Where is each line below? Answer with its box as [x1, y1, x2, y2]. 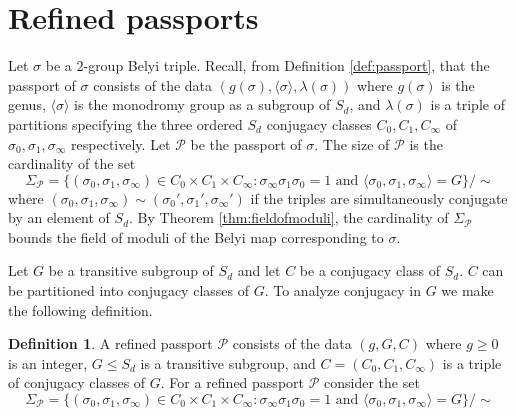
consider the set [324, 372, 420, 393]
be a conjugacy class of [299, 260, 440, 281]
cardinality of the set [8, 153, 136, 174]
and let [237, 260, 281, 281]
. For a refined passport [160, 372, 304, 393]
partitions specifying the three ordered [8, 113, 243, 134]
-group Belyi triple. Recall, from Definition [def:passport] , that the [83, 55, 490, 76]
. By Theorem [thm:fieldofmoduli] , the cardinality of [129, 207, 449, 228]
